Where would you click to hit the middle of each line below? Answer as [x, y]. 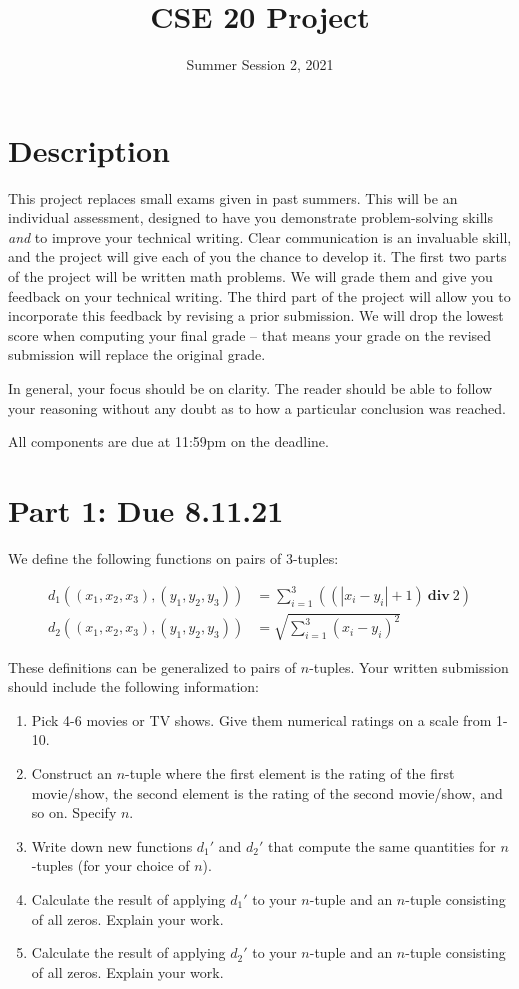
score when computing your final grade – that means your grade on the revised [250, 334]
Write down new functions [112, 845]
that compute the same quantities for [382, 845]
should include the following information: [134, 686]
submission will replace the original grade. [137, 354]
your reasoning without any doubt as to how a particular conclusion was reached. [257, 407]
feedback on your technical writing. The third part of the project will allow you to [259, 295]
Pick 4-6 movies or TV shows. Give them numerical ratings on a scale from [261, 719]
